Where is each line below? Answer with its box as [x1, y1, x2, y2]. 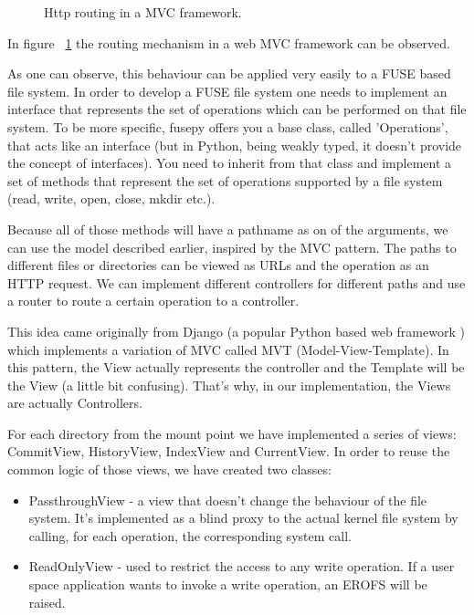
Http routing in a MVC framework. [44, 3, 242, 21]
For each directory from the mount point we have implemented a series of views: [7, 423, 457, 443]
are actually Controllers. [7, 393, 142, 412]
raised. [28, 592, 66, 611]
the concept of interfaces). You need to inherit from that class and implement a [7, 153, 452, 172]
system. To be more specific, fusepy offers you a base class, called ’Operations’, [7, 117, 448, 136]
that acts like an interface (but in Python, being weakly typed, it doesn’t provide [7, 135, 462, 154]
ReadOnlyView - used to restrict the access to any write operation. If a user [28, 557, 455, 576]
